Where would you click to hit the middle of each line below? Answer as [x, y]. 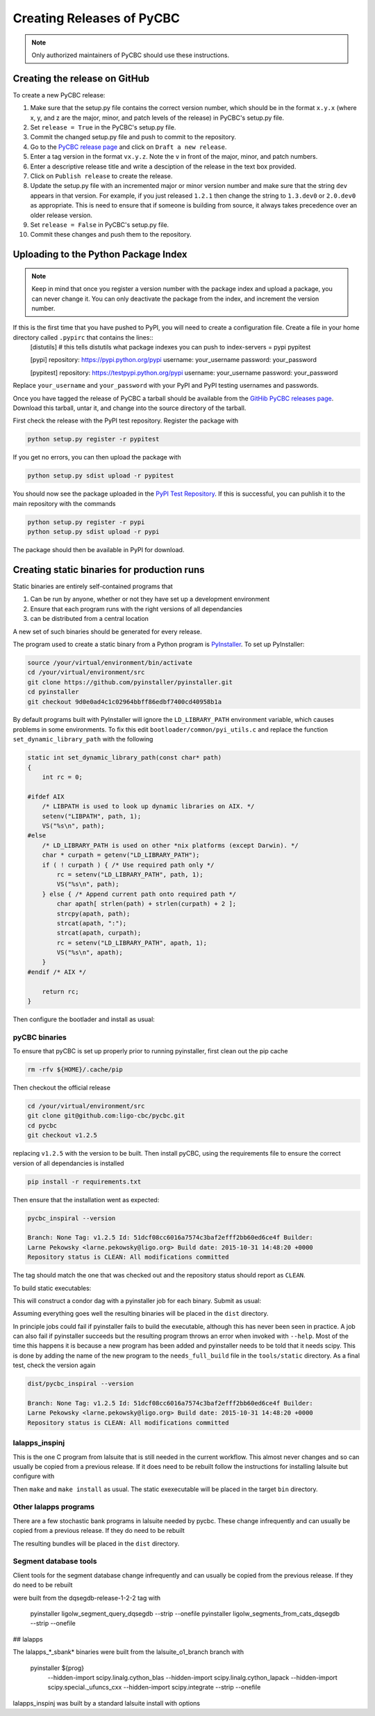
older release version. [61, 215]
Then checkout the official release [62, 1088]
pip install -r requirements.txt [84, 1181]
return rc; [60, 991]
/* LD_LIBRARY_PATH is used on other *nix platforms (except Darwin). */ [170, 845]
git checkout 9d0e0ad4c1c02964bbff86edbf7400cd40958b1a [125, 702]
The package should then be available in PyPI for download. [99, 550]
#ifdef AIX [46, 796]
